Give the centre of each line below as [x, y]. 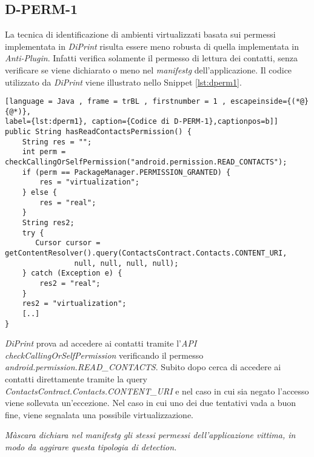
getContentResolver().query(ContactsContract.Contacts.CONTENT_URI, [146, 253]
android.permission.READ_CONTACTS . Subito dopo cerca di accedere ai [143, 367]
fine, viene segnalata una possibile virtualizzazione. [99, 414]
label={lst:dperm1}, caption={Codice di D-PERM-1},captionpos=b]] [142, 122]
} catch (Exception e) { [72, 273]
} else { [39, 193]
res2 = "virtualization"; [74, 304]
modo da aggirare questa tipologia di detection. [91, 447]
